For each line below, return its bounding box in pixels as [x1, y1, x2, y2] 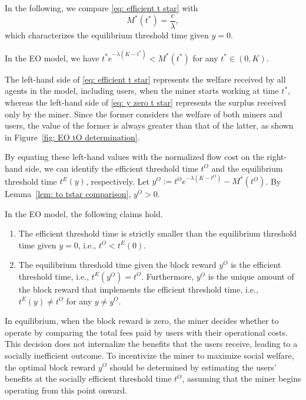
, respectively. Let [85, 175, 149, 186]
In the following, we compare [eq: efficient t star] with [5, 2, 198, 14]
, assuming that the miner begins [182, 372, 301, 385]
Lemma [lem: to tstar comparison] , [5, 188, 131, 199]
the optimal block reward [5, 360, 96, 373]
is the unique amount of [208, 270, 294, 282]
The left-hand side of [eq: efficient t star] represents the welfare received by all [5, 73, 286, 85]
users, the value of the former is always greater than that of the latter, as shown [5, 119, 294, 132]
